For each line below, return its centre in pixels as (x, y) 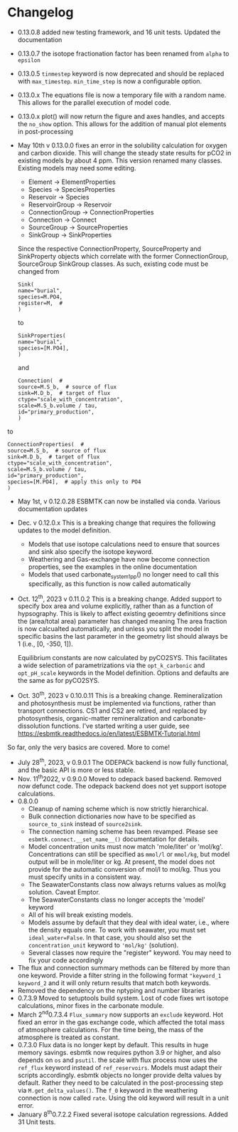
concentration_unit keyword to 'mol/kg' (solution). (103, 945)
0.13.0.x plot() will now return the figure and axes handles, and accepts (121, 116)
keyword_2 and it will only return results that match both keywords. (114, 983)
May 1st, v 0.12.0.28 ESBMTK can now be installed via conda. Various (119, 501)
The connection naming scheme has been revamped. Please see (123, 832)
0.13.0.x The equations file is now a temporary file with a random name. (122, 95)
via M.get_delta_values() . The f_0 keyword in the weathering (107, 1091)
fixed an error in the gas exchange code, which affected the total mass (121, 1022)
